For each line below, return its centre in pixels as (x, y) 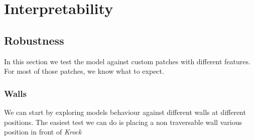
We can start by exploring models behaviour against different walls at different (125, 112)
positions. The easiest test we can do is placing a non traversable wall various (123, 122)
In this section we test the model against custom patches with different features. (127, 61)
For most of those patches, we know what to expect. (84, 71)
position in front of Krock (43, 132)
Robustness (34, 40)
